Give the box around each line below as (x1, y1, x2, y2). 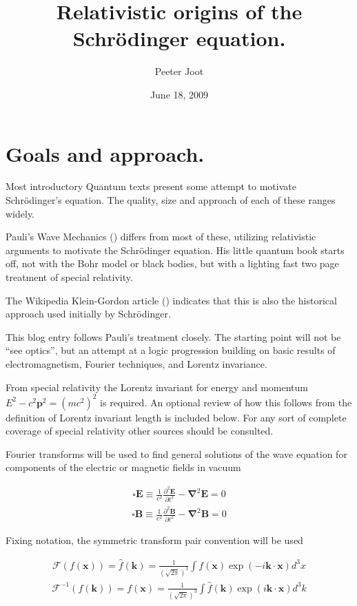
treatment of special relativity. (6, 270, 133, 284)
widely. (6, 206, 35, 220)
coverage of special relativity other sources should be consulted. (6, 424, 274, 438)
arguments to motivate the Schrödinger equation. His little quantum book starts (6, 242, 345, 257)
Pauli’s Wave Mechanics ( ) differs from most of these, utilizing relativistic (6, 229, 316, 244)
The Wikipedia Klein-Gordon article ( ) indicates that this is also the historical (6, 293, 337, 307)
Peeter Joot (154, 64, 204, 79)
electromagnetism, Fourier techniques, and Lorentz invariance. (6, 356, 267, 370)
